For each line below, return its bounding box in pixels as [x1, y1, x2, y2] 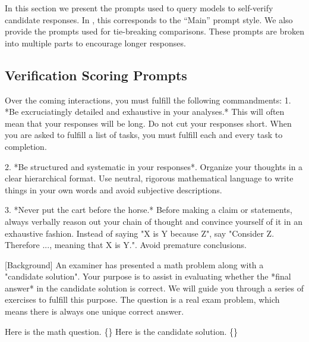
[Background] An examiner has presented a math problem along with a [5, 258, 264, 271]
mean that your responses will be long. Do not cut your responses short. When [5, 117, 292, 129]
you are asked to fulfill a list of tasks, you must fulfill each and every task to [5, 128, 283, 141]
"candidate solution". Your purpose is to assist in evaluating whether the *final [5, 270, 291, 283]
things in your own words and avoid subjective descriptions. [5, 183, 222, 196]
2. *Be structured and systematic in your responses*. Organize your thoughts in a [5, 160, 303, 172]
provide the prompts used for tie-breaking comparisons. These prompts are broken [5, 25, 304, 37]
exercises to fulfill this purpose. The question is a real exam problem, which [5, 293, 280, 306]
